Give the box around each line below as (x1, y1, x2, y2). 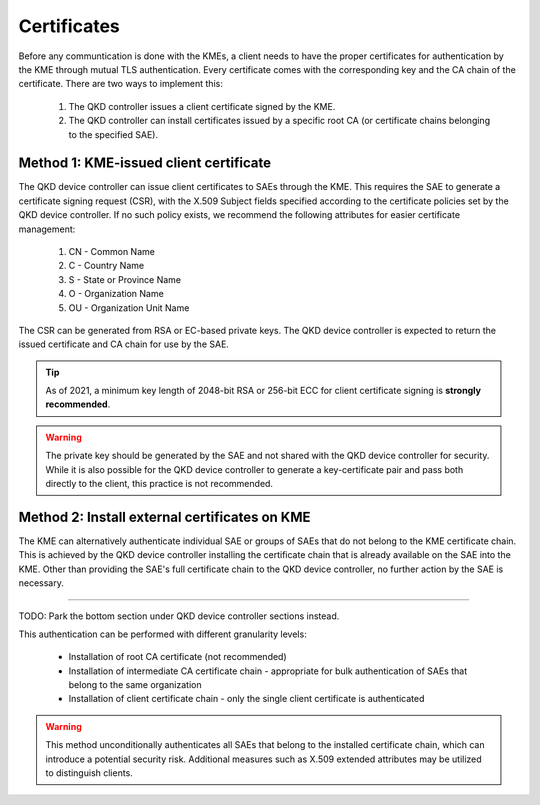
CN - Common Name (68, 245, 155, 257)
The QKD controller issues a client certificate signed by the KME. (68, 100, 336, 112)
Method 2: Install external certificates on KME (18, 508, 311, 525)
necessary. (18, 577, 65, 589)
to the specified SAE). (68, 128, 159, 140)
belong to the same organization (68, 679, 202, 691)
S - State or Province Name (68, 273, 182, 285)
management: (18, 223, 76, 235)
